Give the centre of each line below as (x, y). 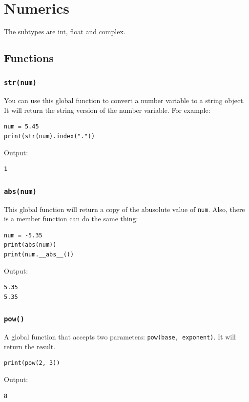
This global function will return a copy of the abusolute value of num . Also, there (124, 209)
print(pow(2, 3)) (32, 363)
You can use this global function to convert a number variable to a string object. (124, 100)
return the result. (30, 346)
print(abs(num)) (30, 245)
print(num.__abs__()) (39, 255)
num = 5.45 (21, 127)
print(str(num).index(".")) (50, 137)
